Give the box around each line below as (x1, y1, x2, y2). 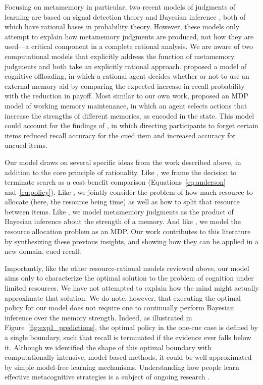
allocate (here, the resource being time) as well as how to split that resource (5, 196, 240, 207)
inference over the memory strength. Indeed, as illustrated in (5, 312, 192, 322)
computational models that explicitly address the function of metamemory (5, 50, 235, 61)
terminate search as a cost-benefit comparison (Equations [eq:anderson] (5, 177, 226, 187)
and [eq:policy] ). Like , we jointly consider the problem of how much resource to (5, 186, 253, 197)
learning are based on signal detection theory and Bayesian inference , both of (5, 11, 246, 22)
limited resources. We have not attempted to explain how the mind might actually (5, 283, 259, 293)
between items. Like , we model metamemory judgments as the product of (5, 206, 234, 216)
